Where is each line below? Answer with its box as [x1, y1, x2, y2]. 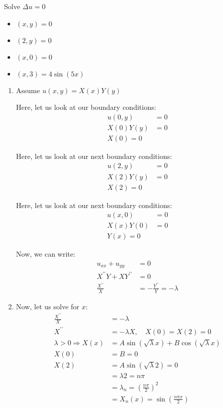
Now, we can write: [16, 249, 75, 259]
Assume [16, 85, 40, 95]
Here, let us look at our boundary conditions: [16, 102, 156, 112]
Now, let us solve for [16, 301, 79, 311]
